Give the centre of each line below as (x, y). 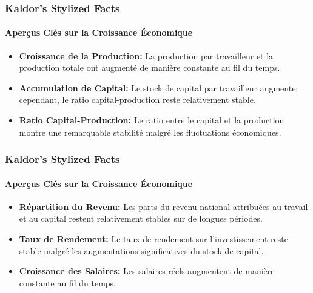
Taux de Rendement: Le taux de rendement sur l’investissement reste (153, 239)
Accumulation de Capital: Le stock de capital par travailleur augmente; (159, 87)
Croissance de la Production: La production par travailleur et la (146, 55)
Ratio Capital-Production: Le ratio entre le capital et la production (152, 120)
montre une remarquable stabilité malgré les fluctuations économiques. (150, 132)
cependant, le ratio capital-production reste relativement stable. (137, 100)
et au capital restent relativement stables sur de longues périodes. (141, 218)
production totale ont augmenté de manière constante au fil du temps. (150, 67)
